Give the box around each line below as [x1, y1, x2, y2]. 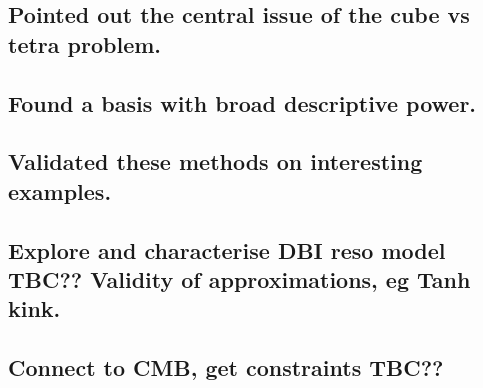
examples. [8, 175, 112, 206]
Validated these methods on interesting [8, 146, 423, 177]
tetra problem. [8, 28, 162, 59]
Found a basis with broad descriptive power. [8, 87, 477, 118]
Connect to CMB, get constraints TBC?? [8, 352, 444, 383]
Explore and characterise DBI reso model [8, 234, 446, 265]
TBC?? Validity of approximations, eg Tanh [8, 263, 471, 294]
